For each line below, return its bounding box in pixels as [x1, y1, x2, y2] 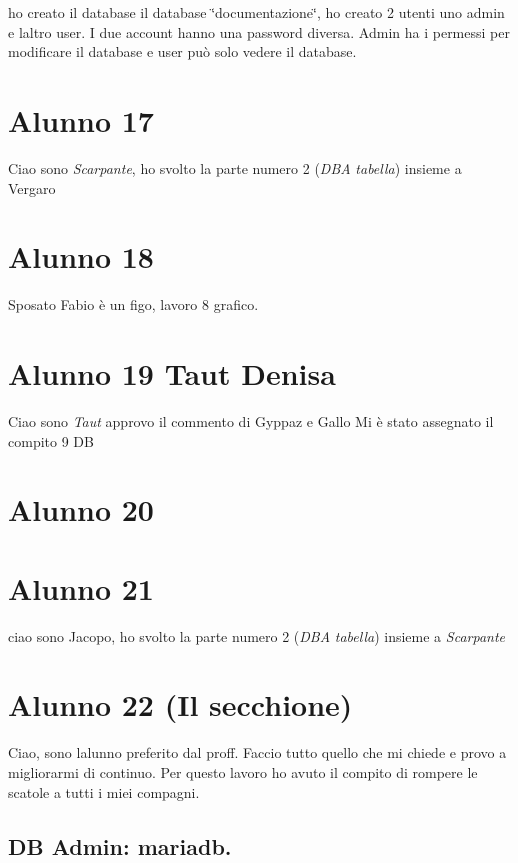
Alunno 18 [8, 236, 154, 277]
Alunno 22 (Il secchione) [8, 684, 353, 725]
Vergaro [8, 177, 56, 198]
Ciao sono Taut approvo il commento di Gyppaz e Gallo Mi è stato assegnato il [8, 410, 494, 431]
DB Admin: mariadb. [8, 830, 232, 861]
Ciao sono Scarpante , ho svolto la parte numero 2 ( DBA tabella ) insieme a [8, 157, 462, 178]
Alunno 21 [8, 567, 154, 608]
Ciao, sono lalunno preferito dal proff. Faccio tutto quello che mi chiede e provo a [8, 742, 507, 763]
